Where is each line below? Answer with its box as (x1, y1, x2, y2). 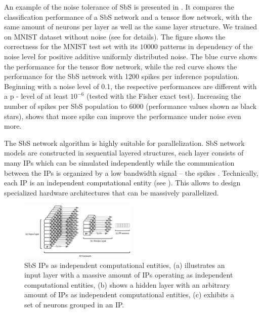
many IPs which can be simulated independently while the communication (4, 157, 235, 168)
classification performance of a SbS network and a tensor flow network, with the (4, 11, 252, 22)
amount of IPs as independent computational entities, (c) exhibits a (24, 289, 234, 300)
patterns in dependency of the (160, 41, 253, 52)
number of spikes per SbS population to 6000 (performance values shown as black (4, 100, 257, 111)
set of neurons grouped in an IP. (24, 299, 124, 309)
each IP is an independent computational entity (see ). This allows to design (4, 177, 241, 188)
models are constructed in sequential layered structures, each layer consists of (4, 147, 244, 158)
